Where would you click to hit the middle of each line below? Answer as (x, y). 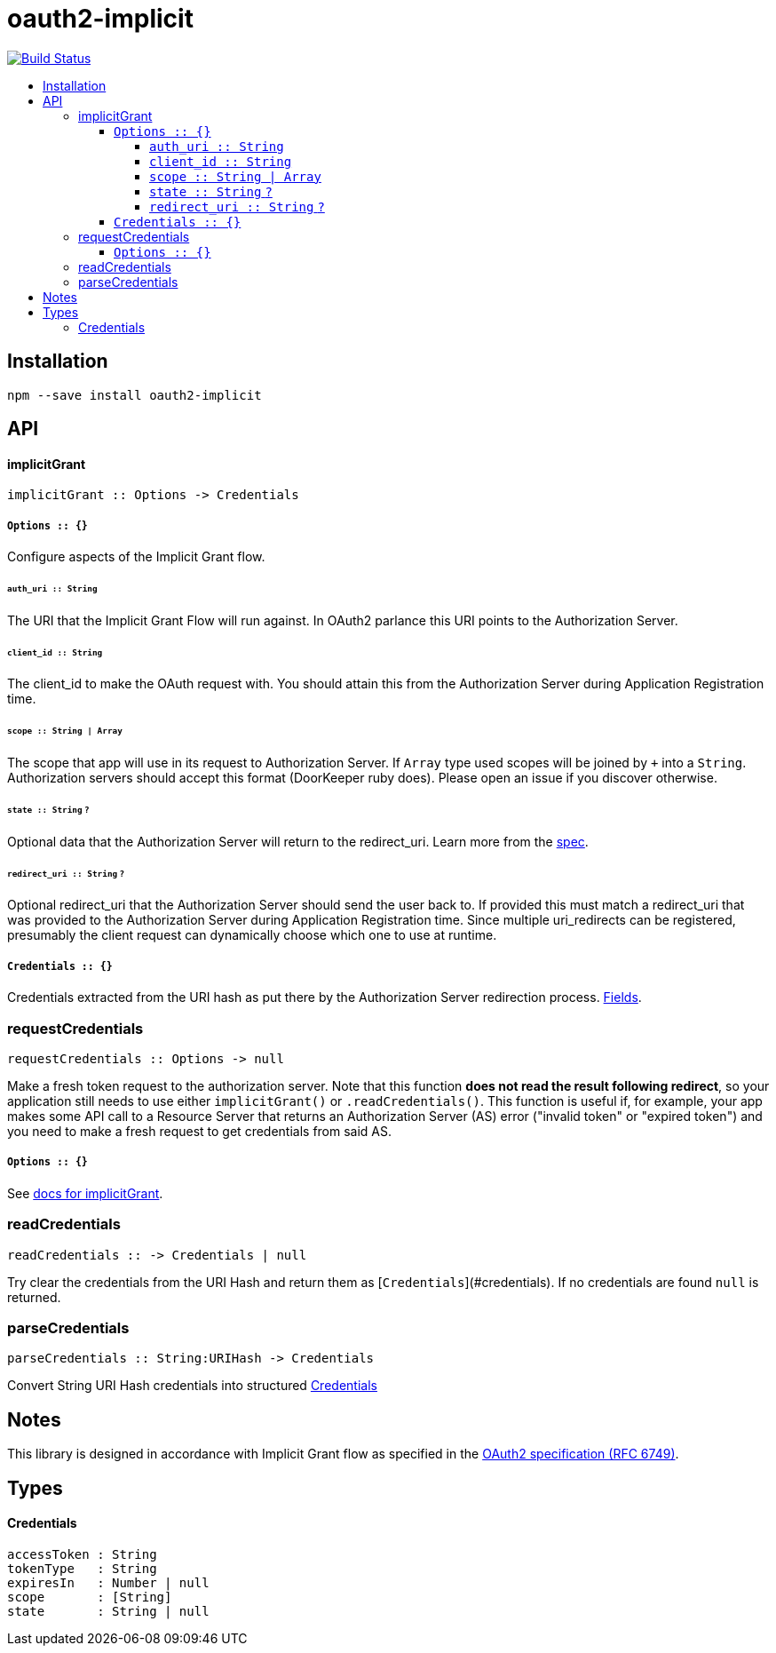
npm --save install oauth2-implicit (135, 395)
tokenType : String (82, 1568)
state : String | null (108, 1611)
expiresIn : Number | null (108, 1582)
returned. (34, 1297)
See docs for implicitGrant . (85, 1193)
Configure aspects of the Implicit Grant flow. (136, 557)
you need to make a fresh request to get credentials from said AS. (200, 1131)
